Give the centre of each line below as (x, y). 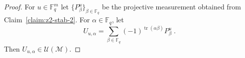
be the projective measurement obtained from (171, 6)
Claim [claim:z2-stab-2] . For (47, 20)
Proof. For (20, 6)
